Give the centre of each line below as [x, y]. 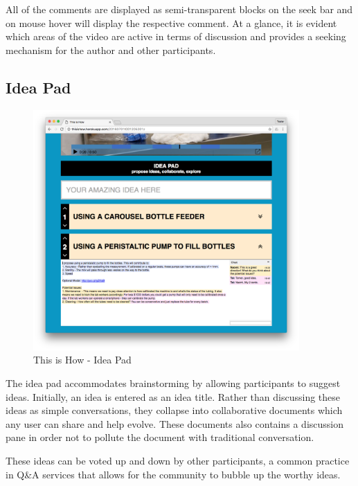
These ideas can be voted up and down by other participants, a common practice [178, 460]
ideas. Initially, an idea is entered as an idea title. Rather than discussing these [173, 396]
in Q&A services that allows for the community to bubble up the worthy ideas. [173, 474]
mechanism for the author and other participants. [111, 49]
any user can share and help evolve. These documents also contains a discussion [174, 423]
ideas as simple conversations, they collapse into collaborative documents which [174, 410]
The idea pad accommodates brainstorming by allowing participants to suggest [173, 383]
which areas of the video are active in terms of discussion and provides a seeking [176, 36]
